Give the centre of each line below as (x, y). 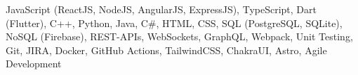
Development (34, 64)
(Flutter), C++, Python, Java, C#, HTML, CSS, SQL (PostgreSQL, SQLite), (174, 23)
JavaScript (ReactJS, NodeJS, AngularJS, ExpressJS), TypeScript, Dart (161, 9)
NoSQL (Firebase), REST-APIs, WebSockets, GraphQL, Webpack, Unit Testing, (179, 36)
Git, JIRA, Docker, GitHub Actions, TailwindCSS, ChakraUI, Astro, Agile (166, 50)
